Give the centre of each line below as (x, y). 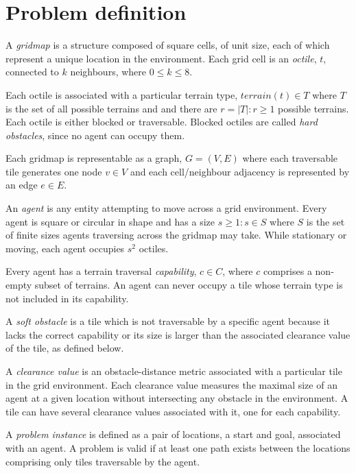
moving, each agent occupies (65, 248)
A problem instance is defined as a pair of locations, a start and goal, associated (173, 434)
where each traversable (290, 158)
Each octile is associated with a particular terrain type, (122, 94)
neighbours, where (108, 72)
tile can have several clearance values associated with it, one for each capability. (173, 411)
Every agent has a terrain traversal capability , (101, 271)
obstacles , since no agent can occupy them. (95, 135)
